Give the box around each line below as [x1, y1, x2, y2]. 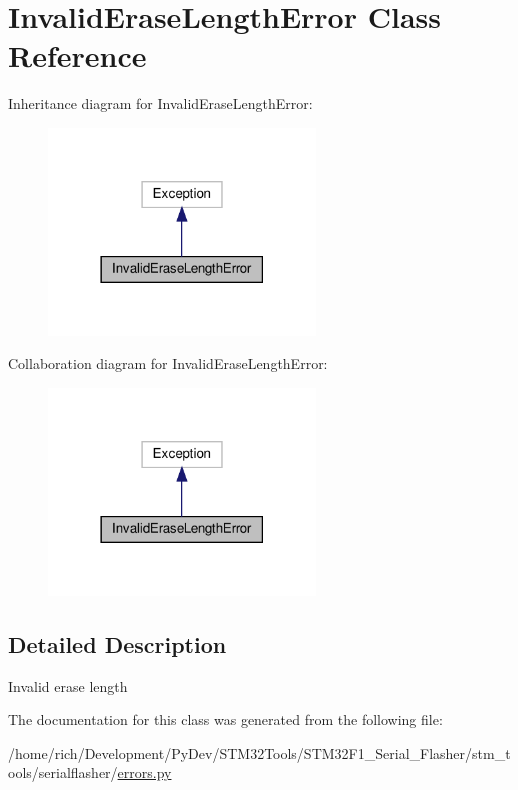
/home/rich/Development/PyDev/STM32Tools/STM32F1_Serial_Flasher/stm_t [8, 742, 511, 763]
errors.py [117, 762, 172, 783]
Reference [8, 35, 147, 76]
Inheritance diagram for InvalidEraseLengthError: [8, 93, 313, 114]
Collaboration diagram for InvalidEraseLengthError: [8, 353, 328, 374]
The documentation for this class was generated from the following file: [8, 709, 443, 730]
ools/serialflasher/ [8, 762, 118, 783]
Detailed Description [8, 628, 227, 659]
